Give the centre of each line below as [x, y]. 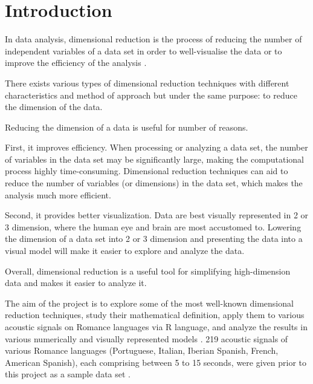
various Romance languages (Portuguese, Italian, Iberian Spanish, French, [142, 350]
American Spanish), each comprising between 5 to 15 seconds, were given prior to [156, 362]
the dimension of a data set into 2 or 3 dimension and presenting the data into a [154, 239]
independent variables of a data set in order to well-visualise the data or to [144, 50]
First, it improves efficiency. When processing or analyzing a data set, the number [156, 147]
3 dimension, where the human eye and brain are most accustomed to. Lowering [153, 226]
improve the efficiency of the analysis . [76, 63]
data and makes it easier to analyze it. [76, 283]
